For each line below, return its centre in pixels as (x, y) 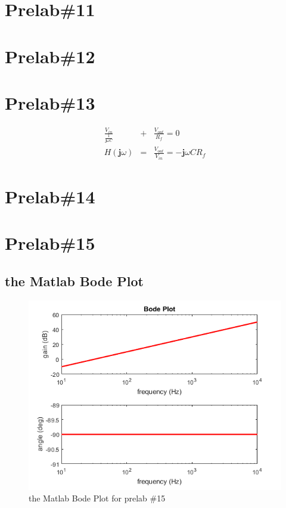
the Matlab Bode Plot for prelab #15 (97, 498)
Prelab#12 (50, 56)
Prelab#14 (50, 196)
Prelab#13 (50, 102)
